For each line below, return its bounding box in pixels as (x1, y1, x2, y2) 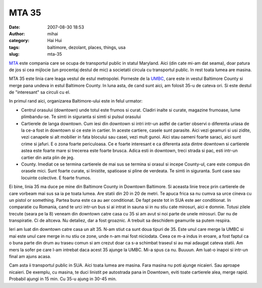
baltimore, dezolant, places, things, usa (47, 44, 126, 50)
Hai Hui (47, 38, 62, 44)
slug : (9, 51, 19, 57)
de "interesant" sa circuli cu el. (9, 90, 70, 95)
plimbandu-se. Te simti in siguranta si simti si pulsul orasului (21, 114, 141, 120)
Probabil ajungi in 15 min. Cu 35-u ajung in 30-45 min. (9, 276, 117, 282)
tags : (9, 44, 20, 50)
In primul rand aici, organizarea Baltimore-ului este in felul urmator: (9, 98, 143, 104)
